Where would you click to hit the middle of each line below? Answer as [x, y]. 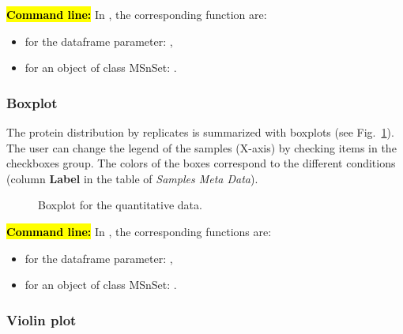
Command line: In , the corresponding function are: [137, 14]
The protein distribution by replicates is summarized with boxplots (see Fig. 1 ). [200, 132]
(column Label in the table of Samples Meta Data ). [132, 178]
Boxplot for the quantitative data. [120, 205]
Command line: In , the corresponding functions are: [139, 231]
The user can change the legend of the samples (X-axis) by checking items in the [201, 147]
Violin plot [41, 319]
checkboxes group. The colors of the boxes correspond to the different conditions [201, 163]
